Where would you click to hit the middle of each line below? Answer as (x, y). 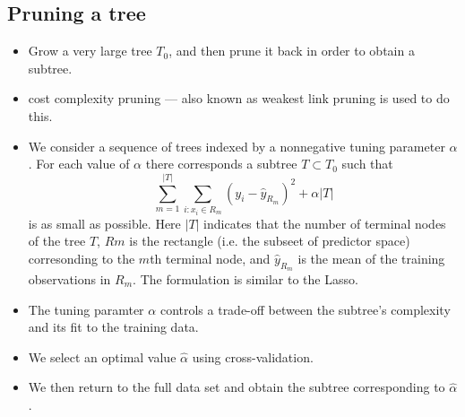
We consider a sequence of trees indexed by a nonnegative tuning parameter (237, 146)
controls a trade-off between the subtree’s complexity (305, 309)
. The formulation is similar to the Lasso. (245, 278)
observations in (69, 278)
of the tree (57, 241)
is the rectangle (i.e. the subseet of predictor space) (270, 241)
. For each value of (79, 164)
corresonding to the (82, 258)
